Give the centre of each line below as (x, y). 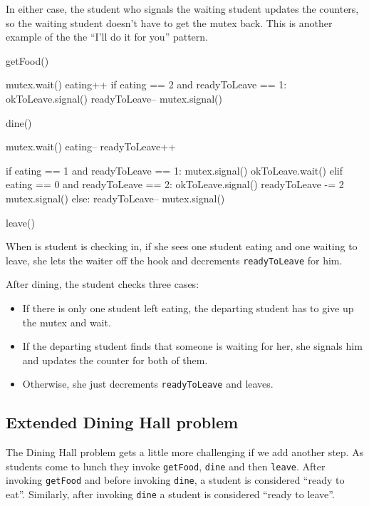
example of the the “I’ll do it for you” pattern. (107, 37)
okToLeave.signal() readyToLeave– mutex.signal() (114, 98)
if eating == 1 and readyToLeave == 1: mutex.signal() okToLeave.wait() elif (175, 170)
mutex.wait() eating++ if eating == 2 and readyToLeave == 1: (146, 84)
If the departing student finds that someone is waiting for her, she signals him (192, 346)
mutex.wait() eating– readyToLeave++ (91, 146)
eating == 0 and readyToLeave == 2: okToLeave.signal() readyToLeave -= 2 (175, 184)
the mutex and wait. (67, 322)
